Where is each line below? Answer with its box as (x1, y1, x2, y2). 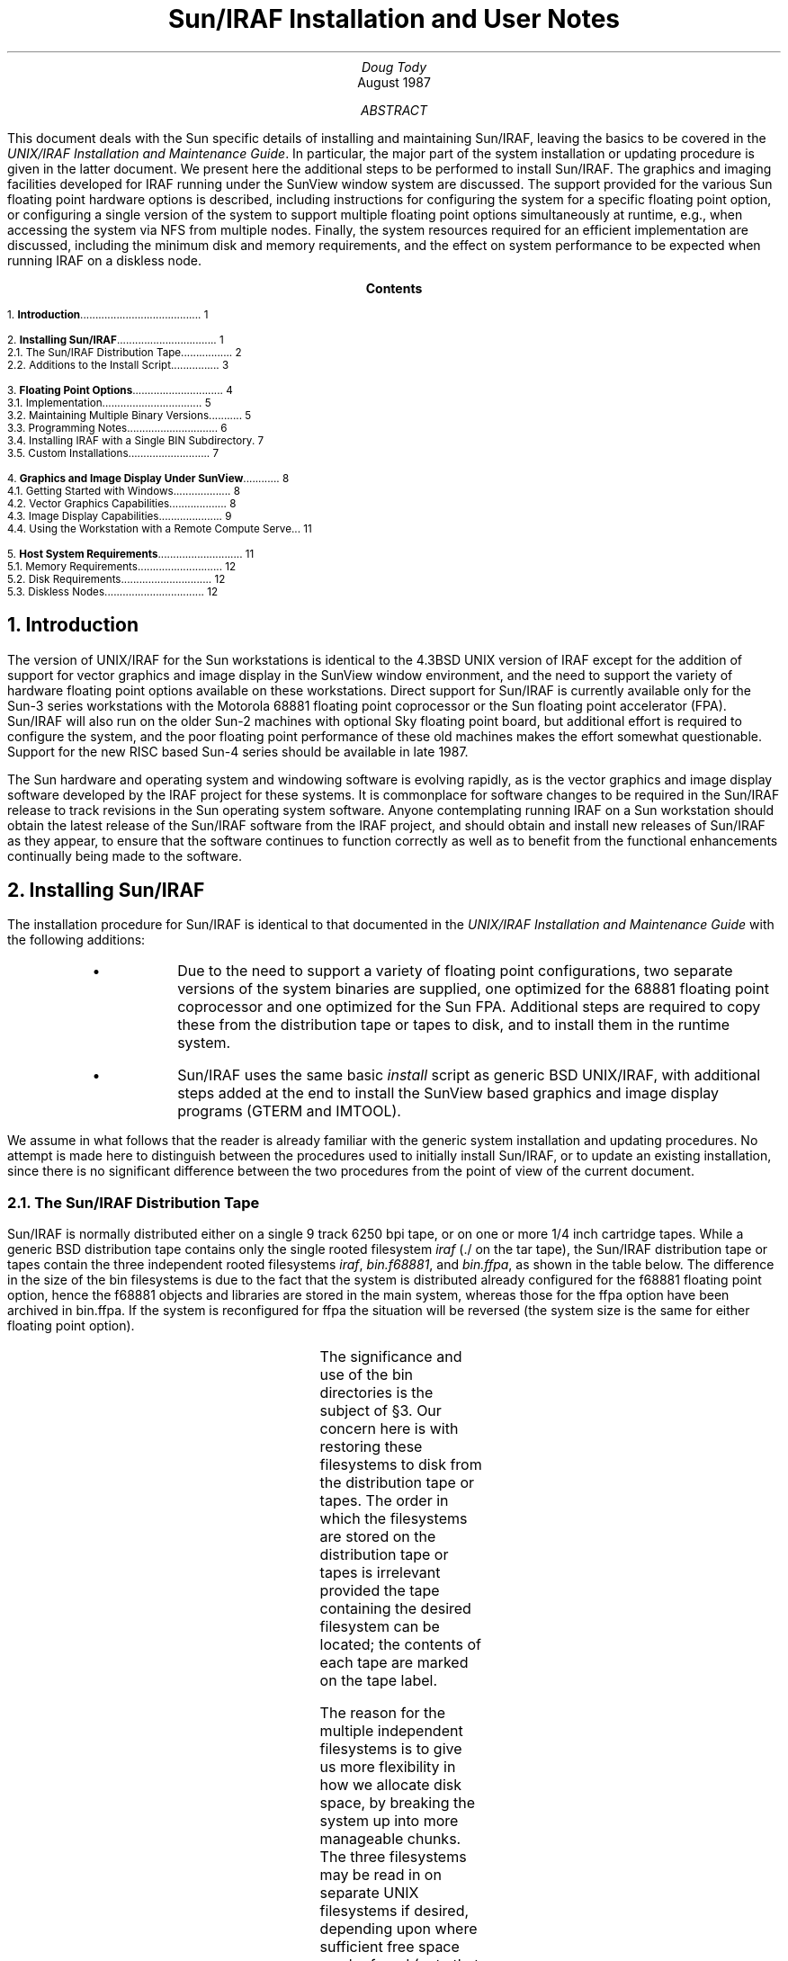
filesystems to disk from (319, 1455, 482, 1474)
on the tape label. (319, 1671, 438, 1690)
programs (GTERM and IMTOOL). (177, 1102, 401, 1121)
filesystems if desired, (319, 1902, 470, 1921)
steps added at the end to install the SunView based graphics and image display (177, 1084, 720, 1103)
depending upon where (319, 1920, 478, 1939)
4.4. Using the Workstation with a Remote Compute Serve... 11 (7, 522, 312, 535)
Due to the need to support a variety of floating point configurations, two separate (177, 962, 733, 980)
